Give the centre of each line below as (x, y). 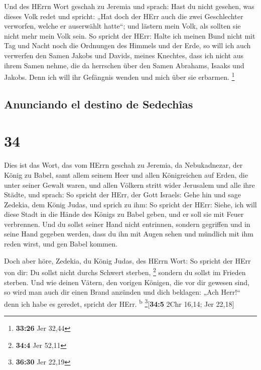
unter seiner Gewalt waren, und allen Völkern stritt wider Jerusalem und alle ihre (129, 184)
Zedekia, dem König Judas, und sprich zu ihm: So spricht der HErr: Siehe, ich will (130, 204)
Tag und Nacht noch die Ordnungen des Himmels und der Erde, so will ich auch (127, 45)
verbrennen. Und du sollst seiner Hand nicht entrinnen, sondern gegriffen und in (127, 224)
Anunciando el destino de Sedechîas (99, 104)
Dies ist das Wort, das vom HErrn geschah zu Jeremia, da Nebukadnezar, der (123, 165)
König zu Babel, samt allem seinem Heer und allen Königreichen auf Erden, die (126, 174)
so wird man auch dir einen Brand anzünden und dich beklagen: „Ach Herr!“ (122, 292)
